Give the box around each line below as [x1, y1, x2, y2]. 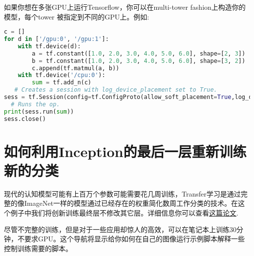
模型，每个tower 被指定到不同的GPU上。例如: [4, 11, 149, 21]
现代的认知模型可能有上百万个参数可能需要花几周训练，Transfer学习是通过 [4, 188, 241, 198]
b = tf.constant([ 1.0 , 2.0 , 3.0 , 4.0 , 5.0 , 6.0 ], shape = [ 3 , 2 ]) [32, 57, 246, 64]
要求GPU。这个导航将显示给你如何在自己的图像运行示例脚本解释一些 [24, 234, 245, 244]
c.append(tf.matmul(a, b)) [32, 64, 120, 72]
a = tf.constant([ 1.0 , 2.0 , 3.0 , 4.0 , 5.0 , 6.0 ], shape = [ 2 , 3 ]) [32, 50, 246, 57]
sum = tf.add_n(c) [32, 79, 92, 86]
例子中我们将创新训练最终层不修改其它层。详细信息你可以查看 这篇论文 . [10, 208, 238, 218]
